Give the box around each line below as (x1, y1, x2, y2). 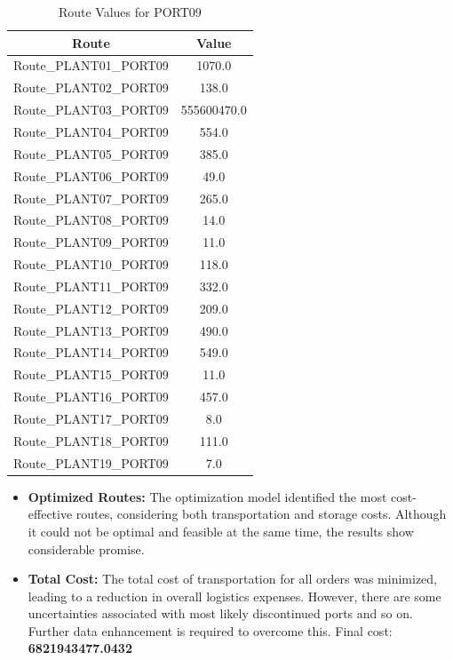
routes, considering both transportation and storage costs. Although (75, 505, 447, 523)
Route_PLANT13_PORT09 (13, 321, 169, 339)
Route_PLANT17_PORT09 (13, 409, 169, 427)
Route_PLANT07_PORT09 (13, 188, 169, 207)
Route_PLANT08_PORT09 (13, 211, 169, 229)
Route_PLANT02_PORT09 (13, 78, 169, 97)
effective (28, 505, 73, 523)
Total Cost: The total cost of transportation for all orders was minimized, (28, 569, 438, 588)
